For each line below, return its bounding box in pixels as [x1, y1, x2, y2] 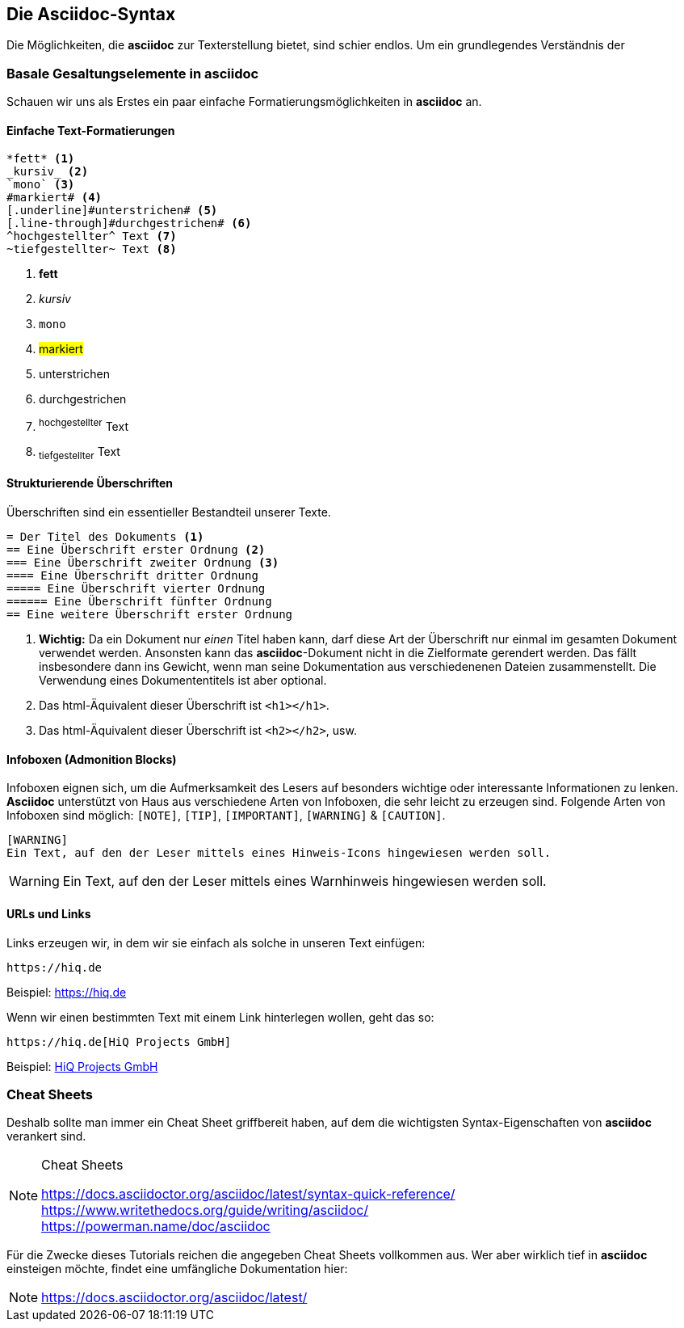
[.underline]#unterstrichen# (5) [6, 204, 218, 217]
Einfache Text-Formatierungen [6, 123, 175, 137]
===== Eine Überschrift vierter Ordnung [6, 582, 266, 596]
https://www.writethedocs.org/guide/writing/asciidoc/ [41, 1202, 369, 1219]
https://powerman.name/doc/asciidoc [41, 1218, 271, 1235]
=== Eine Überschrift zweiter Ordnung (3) [6, 556, 279, 570]
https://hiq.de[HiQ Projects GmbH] [6, 1035, 232, 1048]
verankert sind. [6, 1129, 86, 1144]
